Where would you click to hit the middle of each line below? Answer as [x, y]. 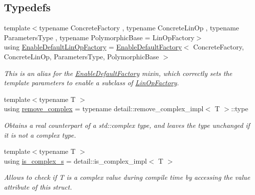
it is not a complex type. [40, 134]
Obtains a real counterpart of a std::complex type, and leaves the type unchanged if [127, 125]
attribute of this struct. [38, 186]
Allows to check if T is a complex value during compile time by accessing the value [127, 177]
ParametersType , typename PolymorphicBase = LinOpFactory [99, 37]
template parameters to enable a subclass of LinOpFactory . [92, 83]
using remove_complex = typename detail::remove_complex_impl [104, 109]
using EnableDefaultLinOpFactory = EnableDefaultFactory [93, 47]
